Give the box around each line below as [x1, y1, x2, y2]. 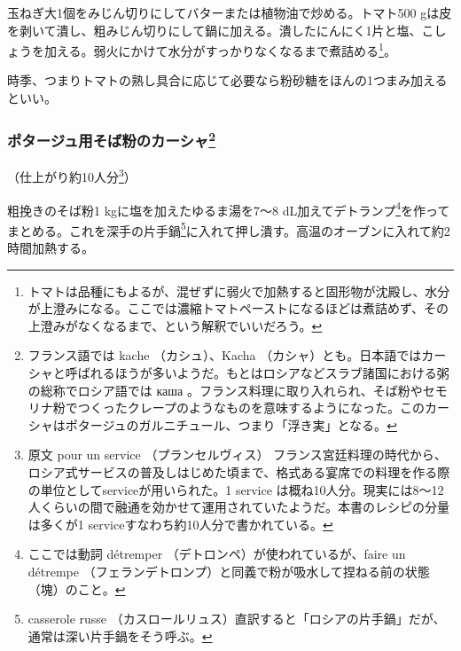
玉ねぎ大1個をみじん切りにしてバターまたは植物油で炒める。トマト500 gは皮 [7, 4, 452, 21]
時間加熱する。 [7, 239, 94, 257]
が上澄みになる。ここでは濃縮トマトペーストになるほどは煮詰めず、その [27, 299, 449, 318]
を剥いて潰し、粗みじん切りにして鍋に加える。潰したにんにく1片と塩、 [7, 20, 422, 39]
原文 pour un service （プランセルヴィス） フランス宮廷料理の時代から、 [27, 445, 447, 464]
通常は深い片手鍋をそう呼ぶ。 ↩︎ [27, 626, 213, 645]
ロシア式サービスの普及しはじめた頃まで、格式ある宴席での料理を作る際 [27, 462, 450, 481]
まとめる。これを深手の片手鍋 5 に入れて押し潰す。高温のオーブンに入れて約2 [7, 218, 450, 239]
